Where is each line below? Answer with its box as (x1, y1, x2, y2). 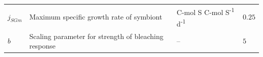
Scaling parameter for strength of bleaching (29, 30, 163, 41)
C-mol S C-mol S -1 (177, 5, 235, 17)
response (29, 40, 56, 51)
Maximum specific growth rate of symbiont (29, 11, 162, 22)
